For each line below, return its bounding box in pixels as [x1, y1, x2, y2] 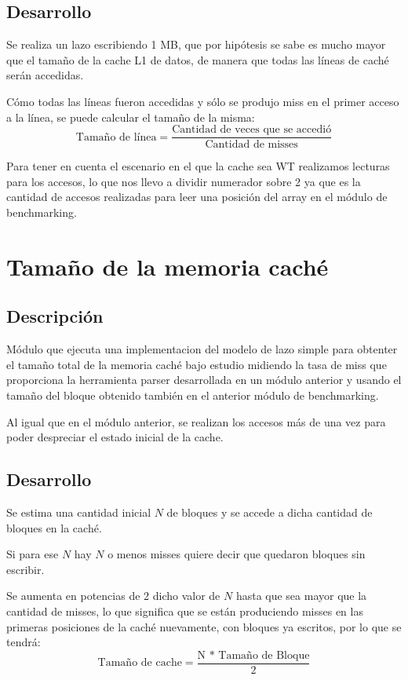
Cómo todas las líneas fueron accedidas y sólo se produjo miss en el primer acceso [6, 93, 399, 109]
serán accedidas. [6, 67, 84, 83]
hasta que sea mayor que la [235, 587, 367, 604]
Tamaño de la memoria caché [6, 250, 329, 282]
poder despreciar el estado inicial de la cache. [6, 429, 224, 445]
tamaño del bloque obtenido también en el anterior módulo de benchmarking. [6, 386, 379, 403]
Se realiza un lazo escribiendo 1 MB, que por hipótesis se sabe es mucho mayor [6, 36, 386, 53]
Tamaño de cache [97, 657, 182, 669]
